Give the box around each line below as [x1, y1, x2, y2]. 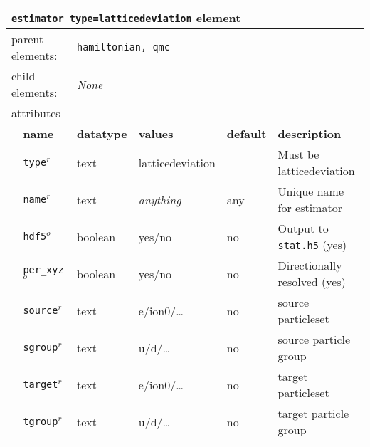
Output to [277, 220, 329, 236]
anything [138, 191, 181, 208]
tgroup [23, 416, 58, 427]
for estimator [277, 199, 342, 216]
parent [11, 31, 43, 47]
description [277, 125, 342, 142]
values [138, 125, 174, 142]
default [226, 125, 267, 142]
